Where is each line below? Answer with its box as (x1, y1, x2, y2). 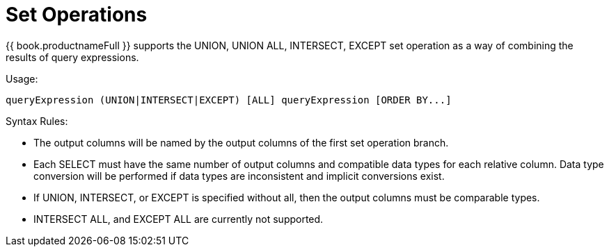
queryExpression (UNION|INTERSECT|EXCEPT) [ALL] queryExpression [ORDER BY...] (6, 94, 452, 106)
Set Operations (6, 3, 148, 26)
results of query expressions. (6, 51, 139, 63)
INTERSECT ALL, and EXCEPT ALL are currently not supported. (33, 212, 324, 225)
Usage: (6, 72, 38, 85)
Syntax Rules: (6, 115, 68, 127)
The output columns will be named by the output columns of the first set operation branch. (33, 136, 449, 149)
